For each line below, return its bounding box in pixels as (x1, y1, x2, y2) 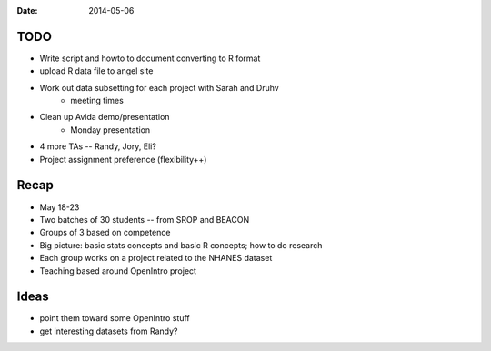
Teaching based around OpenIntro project (39, 265, 197, 276)
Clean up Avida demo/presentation (39, 112, 170, 123)
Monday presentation (70, 124, 151, 135)
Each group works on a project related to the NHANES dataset (39, 253, 273, 264)
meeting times (70, 95, 125, 106)
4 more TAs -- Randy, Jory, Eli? (39, 141, 156, 152)
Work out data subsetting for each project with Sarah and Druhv (39, 82, 279, 93)
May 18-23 (39, 201, 80, 213)
